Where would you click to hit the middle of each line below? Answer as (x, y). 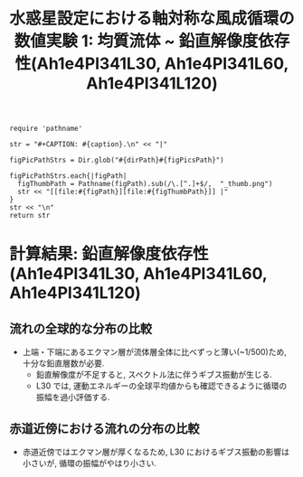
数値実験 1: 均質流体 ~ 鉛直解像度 (136, 41)
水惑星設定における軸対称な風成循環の (152, 19)
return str (30, 216)
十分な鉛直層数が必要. (63, 363)
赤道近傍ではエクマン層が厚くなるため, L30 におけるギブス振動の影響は (156, 452)
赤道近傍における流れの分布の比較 (104, 429)
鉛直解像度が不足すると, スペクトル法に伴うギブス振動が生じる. (154, 375)
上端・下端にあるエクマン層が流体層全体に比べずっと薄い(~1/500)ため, (155, 352)
